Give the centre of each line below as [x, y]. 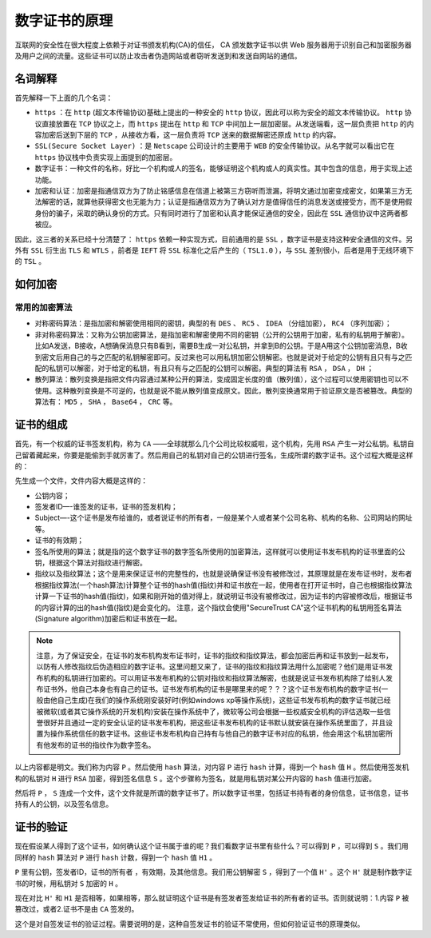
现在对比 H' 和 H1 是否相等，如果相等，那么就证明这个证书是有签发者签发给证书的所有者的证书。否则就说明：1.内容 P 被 [212, 898]
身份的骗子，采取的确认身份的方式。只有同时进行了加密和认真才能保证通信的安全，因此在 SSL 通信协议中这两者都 [221, 213]
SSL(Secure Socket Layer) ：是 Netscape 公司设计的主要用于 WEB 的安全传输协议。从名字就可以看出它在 [215, 146]
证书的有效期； [59, 541]
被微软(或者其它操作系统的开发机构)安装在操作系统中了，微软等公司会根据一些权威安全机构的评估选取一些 [210, 711]
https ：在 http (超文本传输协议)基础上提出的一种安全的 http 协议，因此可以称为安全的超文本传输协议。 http [219, 113]
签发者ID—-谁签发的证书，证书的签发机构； [107, 507]
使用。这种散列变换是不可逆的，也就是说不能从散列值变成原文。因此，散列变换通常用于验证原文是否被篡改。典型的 [223, 390]
